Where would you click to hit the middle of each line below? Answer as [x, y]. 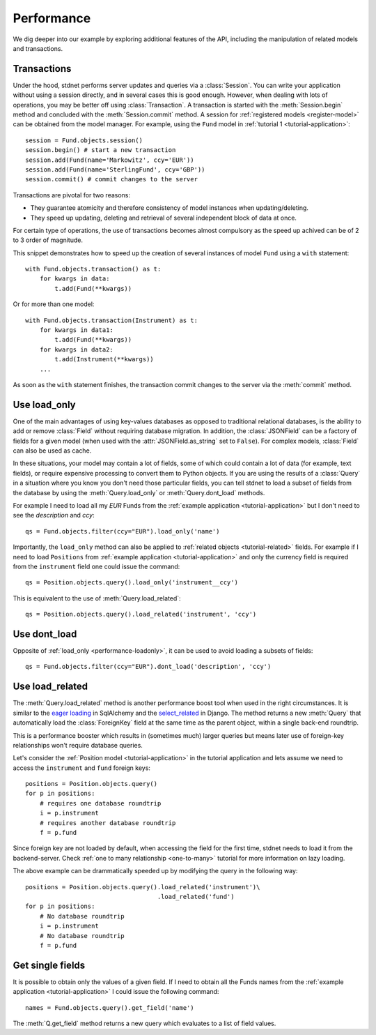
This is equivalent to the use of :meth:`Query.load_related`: [97, 598]
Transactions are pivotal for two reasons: [72, 195]
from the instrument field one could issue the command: [96, 566]
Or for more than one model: [54, 304]
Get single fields [49, 965]
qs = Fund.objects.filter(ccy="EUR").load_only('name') [123, 531]
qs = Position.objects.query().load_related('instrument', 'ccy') [141, 614]
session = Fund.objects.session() [84, 140]
